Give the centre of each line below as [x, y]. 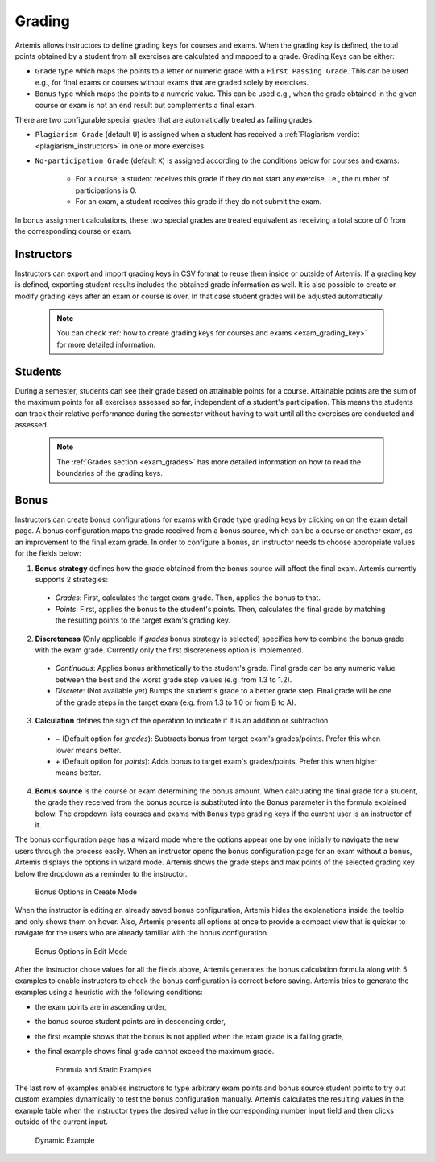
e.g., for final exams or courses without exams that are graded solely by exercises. [172, 82]
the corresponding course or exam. [74, 231]
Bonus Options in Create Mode [86, 892]
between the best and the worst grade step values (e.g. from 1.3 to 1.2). [174, 679]
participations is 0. [106, 190]
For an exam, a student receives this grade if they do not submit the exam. [199, 202]
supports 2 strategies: [72, 579]
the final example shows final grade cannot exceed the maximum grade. [155, 1052]
